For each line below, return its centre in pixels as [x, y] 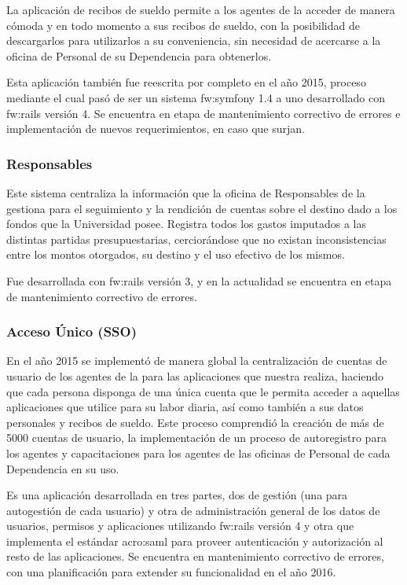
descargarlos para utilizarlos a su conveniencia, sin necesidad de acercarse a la [194, 40]
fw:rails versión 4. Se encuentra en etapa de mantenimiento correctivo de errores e [203, 113]
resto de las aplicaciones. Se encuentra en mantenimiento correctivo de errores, [195, 556]
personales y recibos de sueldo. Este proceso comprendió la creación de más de [195, 422]
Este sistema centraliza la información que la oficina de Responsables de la [186, 192]
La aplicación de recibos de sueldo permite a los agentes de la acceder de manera [201, 9]
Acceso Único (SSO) [71, 331]
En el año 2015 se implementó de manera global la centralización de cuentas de [197, 361]
